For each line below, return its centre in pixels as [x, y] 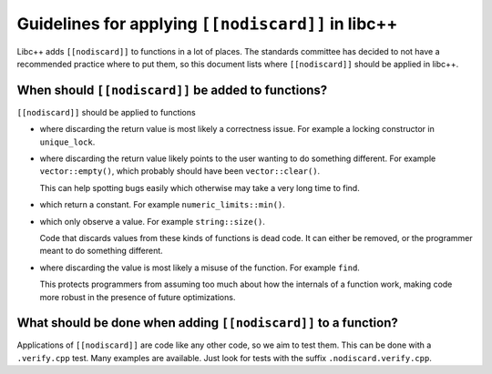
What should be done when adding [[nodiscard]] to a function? [207, 323]
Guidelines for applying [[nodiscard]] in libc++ [207, 24]
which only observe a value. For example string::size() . [153, 221]
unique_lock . [67, 142]
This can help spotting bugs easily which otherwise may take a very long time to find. [200, 187]
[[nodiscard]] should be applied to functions [106, 112]
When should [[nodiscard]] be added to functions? [172, 90]
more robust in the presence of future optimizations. [138, 297]
